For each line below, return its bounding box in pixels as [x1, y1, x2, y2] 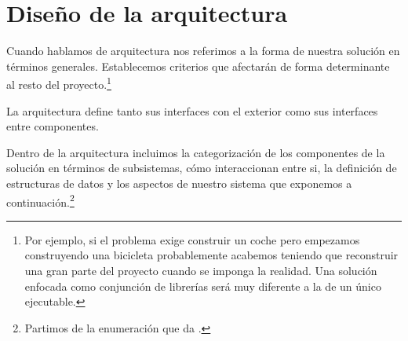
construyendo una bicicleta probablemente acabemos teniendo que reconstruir [24, 247, 399, 263]
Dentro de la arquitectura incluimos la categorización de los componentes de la [6, 144, 385, 160]
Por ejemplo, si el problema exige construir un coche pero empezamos [24, 231, 360, 247]
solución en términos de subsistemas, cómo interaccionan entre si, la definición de [6, 159, 397, 176]
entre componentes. [6, 118, 99, 134]
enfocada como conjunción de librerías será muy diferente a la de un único [24, 277, 381, 294]
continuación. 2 [6, 191, 75, 210]
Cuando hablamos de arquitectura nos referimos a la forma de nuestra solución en [6, 42, 400, 59]
